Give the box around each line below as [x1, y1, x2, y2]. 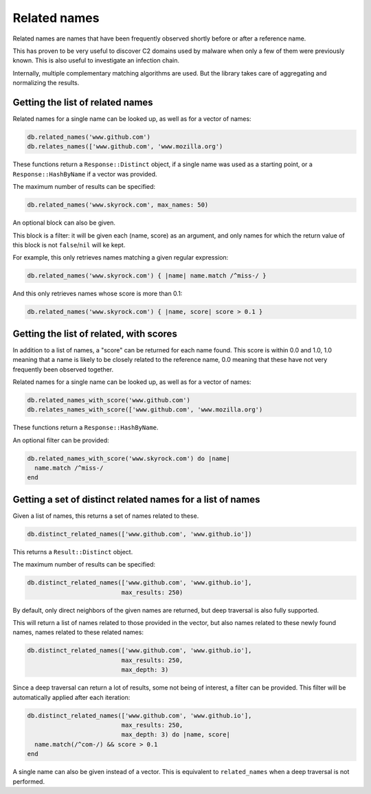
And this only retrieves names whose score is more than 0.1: [12, 289, 183, 298]
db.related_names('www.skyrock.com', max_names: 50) [27, 201, 209, 209]
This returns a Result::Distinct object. [12, 547, 133, 556]
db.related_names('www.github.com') [27, 133, 151, 141]
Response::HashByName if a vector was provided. [12, 170, 157, 178]
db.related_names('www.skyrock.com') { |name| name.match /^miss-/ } [27, 272, 267, 280]
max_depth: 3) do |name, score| [121, 731, 230, 738]
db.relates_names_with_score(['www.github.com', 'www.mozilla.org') [27, 406, 263, 413]
